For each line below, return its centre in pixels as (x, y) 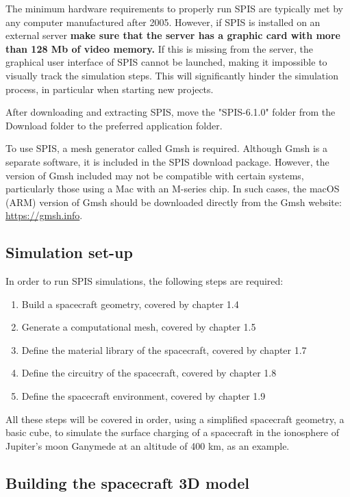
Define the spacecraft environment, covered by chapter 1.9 (143, 396)
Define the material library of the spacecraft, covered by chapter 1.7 (164, 349)
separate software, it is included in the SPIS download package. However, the (167, 161)
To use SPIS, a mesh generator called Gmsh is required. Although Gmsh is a (166, 148)
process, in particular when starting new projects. (110, 89)
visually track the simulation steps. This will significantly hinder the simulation (172, 75)
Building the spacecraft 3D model (127, 482)
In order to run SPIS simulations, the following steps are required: (145, 281)
